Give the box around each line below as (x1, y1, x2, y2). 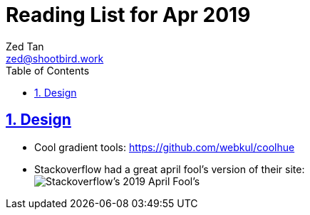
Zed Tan (6, 40, 44, 53)
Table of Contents (6, 64, 90, 77)
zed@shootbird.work (6, 52, 104, 65)
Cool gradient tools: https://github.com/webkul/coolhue (34, 140, 295, 153)
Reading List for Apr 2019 (6, 3, 251, 27)
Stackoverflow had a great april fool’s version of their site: (34, 162, 305, 175)
